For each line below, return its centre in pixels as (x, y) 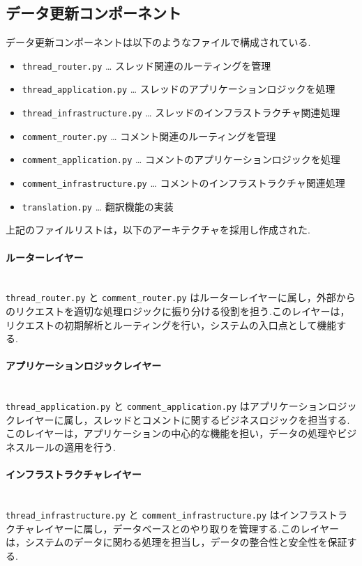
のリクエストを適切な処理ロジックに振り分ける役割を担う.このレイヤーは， (178, 311)
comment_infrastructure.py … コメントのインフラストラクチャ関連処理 (183, 183)
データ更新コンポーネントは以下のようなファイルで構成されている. (158, 42)
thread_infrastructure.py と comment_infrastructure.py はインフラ (162, 515)
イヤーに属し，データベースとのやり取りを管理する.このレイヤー (192, 528)
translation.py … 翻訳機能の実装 (98, 206)
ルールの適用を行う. (70, 447)
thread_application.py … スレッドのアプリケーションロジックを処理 (179, 89)
